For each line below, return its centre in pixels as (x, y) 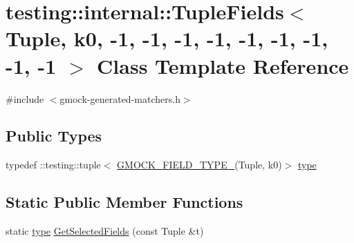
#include (25, 98)
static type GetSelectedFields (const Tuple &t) (105, 231)
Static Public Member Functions (124, 202)
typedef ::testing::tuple (53, 165)
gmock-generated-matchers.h (120, 98)
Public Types (54, 136)
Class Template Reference (223, 65)
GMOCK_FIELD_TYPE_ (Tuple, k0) (199, 165)
